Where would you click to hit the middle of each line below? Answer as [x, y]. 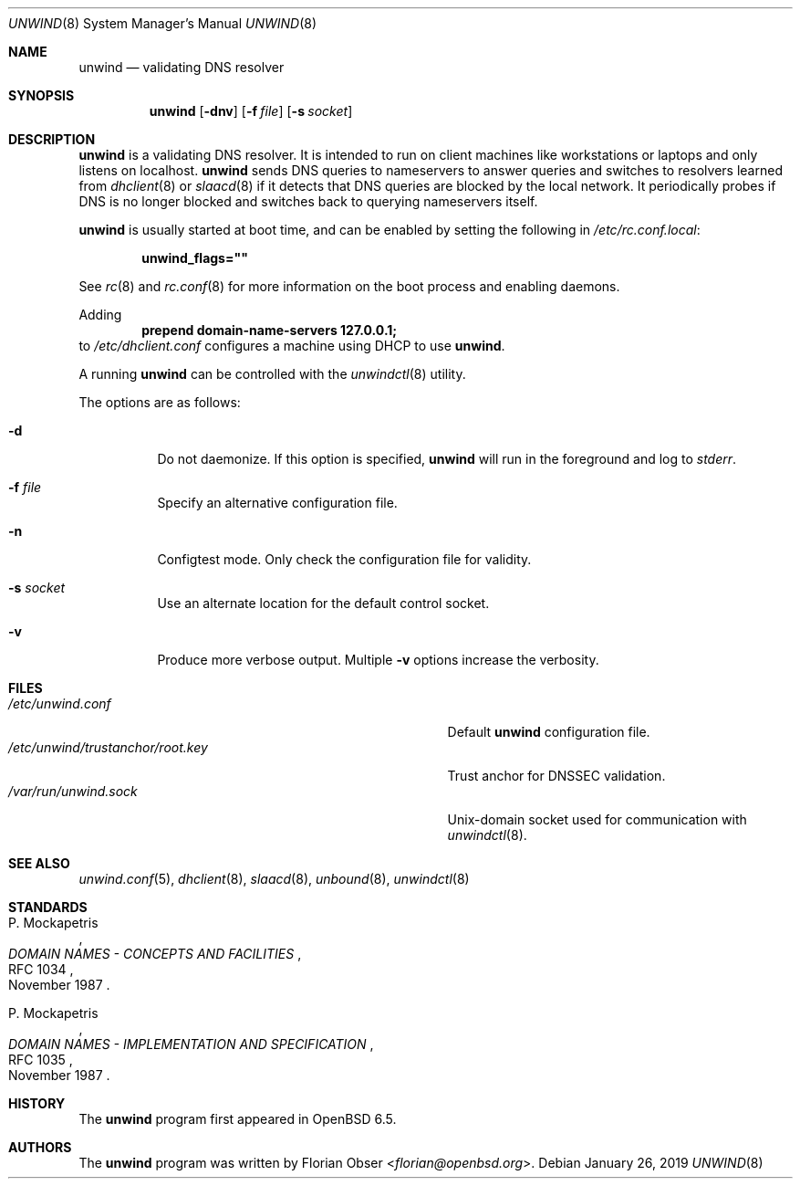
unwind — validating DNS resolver [182, 67]
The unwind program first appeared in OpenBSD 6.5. [238, 1119]
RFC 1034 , [41, 969]
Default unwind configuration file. [549, 732]
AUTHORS [40, 1147]
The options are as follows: [160, 402]
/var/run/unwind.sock [73, 791]
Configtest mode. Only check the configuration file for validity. [344, 559]
